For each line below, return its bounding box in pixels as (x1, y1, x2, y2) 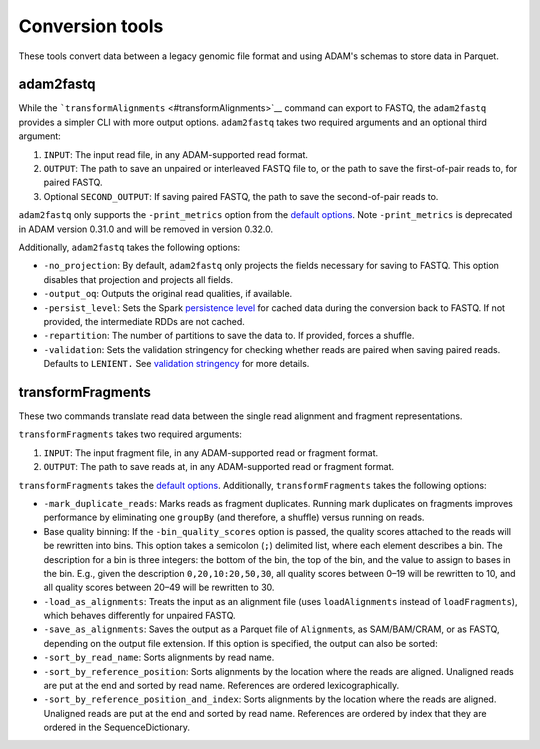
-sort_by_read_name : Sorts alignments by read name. (43, 651, 275, 664)
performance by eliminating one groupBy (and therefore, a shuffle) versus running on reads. (43, 511, 425, 524)
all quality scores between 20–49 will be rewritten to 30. (43, 581, 275, 594)
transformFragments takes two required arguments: (18, 428, 242, 440)
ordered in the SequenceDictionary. (43, 721, 190, 734)
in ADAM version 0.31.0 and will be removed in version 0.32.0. (18, 223, 274, 235)
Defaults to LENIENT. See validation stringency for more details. (43, 358, 310, 370)
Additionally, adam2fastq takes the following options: (18, 241, 241, 253)
